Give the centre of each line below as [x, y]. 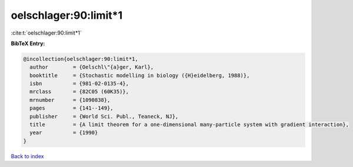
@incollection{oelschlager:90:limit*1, [81, 59]
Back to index [27, 156]
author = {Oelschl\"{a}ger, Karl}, [92, 67]
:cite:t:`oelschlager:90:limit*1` [46, 33]
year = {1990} [64, 133]
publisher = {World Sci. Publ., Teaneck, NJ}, [104, 116]
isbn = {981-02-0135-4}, [79, 84]
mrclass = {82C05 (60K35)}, [79, 92]
